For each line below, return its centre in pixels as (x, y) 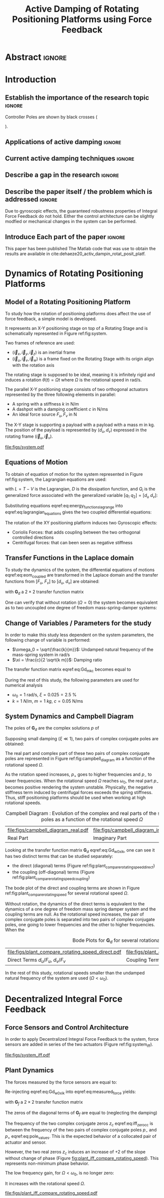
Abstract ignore (36, 57)
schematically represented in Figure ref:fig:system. (56, 333)
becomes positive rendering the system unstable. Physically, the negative (79, 787)
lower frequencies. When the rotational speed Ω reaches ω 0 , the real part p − (82, 781)
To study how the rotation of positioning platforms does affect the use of (78, 313)
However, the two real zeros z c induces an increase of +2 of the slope (75, 1153)
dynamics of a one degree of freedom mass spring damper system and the (81, 909)
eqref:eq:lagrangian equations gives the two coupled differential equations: (79, 513)
